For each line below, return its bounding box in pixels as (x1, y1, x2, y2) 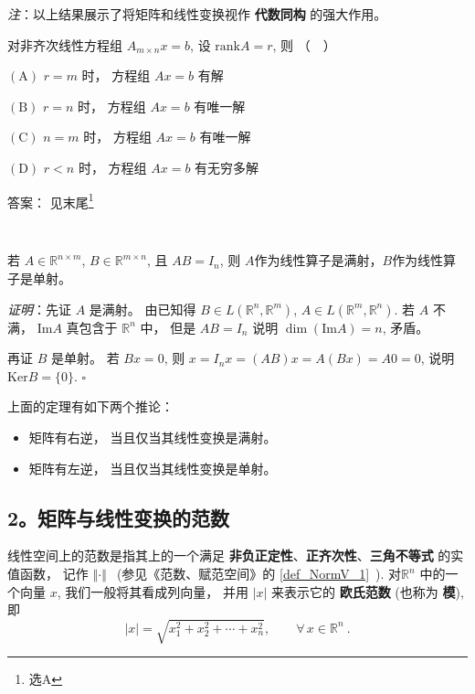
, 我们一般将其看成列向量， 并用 (57, 582, 248, 601)
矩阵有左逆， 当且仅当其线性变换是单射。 (28, 458, 277, 477)
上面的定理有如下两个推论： (7, 397, 174, 416)
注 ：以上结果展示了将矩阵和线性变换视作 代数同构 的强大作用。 (7, 5, 387, 23)
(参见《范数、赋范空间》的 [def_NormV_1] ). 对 (116, 564, 402, 583)
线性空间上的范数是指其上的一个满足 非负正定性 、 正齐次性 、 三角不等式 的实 (7, 546, 464, 565)
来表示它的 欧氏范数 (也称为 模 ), (271, 582, 464, 601)
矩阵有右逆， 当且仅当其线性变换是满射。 (28, 428, 277, 447)
